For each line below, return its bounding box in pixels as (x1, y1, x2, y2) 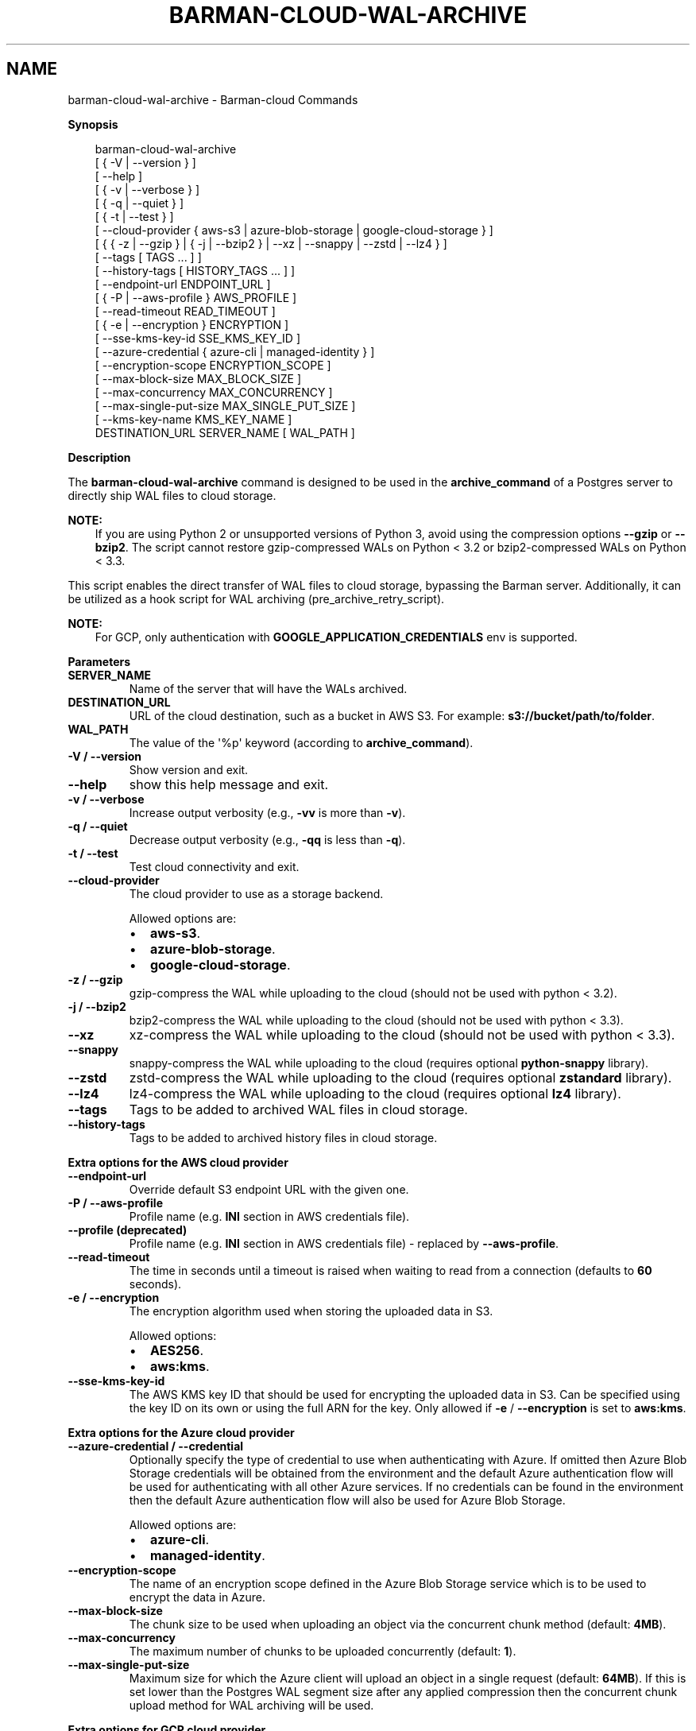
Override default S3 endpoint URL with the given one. (129, 1182, 409, 1196)
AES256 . (149, 1342, 204, 1358)
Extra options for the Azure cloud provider (68, 1425, 295, 1439)
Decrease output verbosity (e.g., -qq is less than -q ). (129, 832, 406, 846)
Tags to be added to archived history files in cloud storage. (129, 1130, 438, 1144)
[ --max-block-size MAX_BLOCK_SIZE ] (95, 371, 301, 385)
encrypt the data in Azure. (129, 1590, 266, 1604)
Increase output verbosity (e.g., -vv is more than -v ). (129, 805, 406, 819)
